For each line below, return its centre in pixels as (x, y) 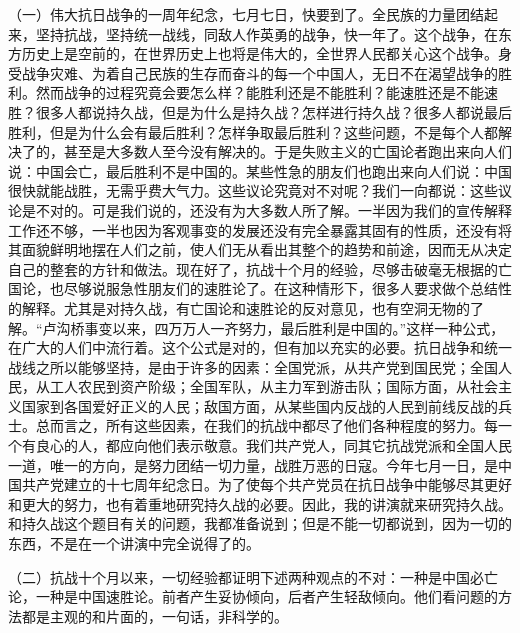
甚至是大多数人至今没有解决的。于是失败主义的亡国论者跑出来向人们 (287, 151)
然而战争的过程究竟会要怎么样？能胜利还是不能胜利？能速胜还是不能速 (266, 92)
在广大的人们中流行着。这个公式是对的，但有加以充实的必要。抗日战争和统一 (260, 347)
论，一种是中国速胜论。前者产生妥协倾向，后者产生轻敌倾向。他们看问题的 (253, 596)
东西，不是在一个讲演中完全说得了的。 (134, 543)
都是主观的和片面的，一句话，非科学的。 (154, 615)
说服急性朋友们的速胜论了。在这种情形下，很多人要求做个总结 (294, 288)
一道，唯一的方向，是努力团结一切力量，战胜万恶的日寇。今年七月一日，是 (253, 464)
